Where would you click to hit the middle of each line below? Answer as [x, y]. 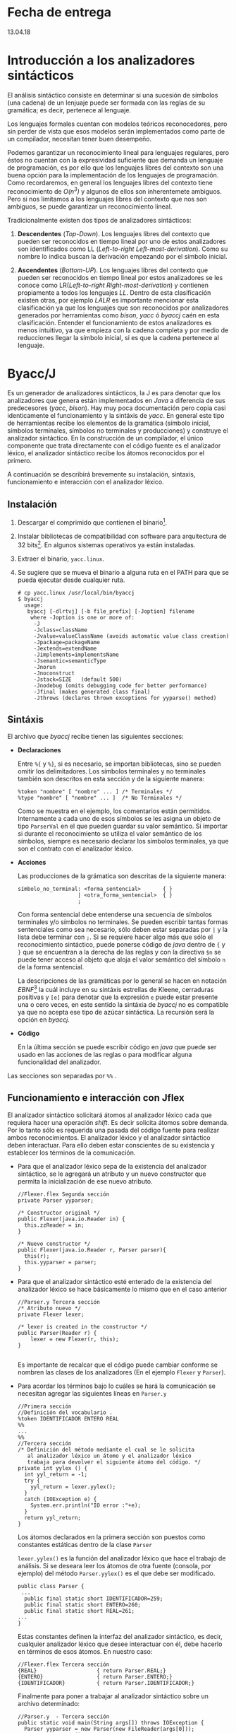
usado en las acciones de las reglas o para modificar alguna [105, 1055]
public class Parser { [51, 1586]
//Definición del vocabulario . [65, 1412]
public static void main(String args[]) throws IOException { [111, 1722]
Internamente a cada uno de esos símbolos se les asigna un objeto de [119, 819]
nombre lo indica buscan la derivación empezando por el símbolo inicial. [122, 256]
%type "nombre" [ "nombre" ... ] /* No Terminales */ [100, 798]
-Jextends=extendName [65, 648]
